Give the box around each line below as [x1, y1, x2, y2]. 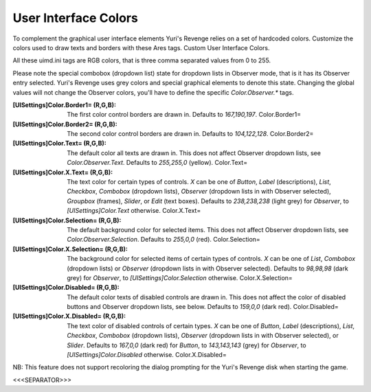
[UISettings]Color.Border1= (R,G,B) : [12, 100, 117, 109]
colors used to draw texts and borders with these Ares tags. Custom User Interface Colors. [12, 43, 271, 51]
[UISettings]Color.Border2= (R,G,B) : [12, 120, 118, 128]
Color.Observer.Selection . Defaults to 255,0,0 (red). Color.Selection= [67, 235, 260, 244]
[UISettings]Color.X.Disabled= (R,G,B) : [12, 312, 126, 321]
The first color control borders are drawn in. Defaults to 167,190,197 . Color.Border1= [67, 111, 302, 119]
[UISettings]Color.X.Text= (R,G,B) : [12, 168, 113, 176]
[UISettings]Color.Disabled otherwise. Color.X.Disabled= [67, 351, 227, 359]
